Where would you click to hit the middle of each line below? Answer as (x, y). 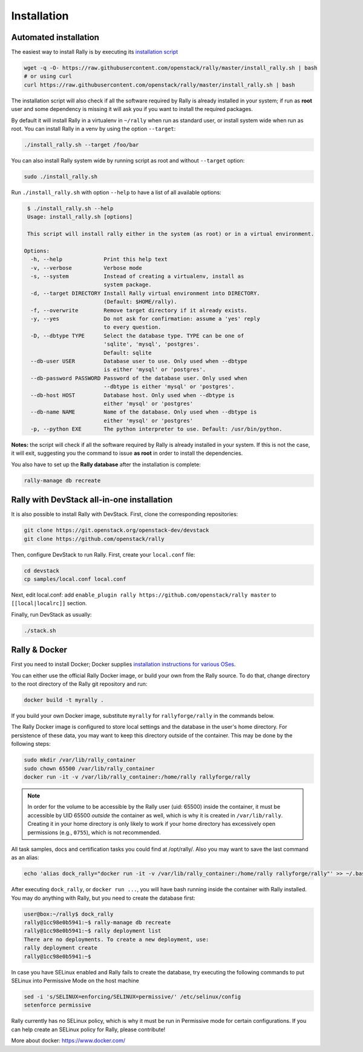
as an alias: (25, 857)
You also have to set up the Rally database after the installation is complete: (106, 464)
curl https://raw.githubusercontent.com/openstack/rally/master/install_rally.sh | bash (160, 85)
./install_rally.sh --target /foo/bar (81, 145)
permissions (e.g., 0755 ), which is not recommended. (94, 832)
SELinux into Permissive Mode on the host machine (75, 980)
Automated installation (55, 37)
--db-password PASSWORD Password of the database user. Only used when (139, 378)
